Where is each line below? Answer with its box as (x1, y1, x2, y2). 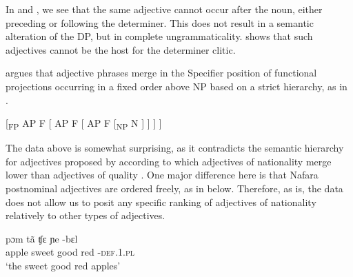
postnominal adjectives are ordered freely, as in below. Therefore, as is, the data (6, 181, 343, 196)
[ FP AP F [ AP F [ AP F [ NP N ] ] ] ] (6, 116, 162, 132)
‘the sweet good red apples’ (6, 258, 121, 273)
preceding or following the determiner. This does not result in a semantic (6, 15, 314, 30)
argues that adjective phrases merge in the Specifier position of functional (6, 65, 317, 80)
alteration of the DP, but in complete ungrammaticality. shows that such (6, 29, 313, 43)
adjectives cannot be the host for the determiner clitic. (6, 42, 236, 57)
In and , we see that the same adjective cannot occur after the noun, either (6, 2, 323, 16)
